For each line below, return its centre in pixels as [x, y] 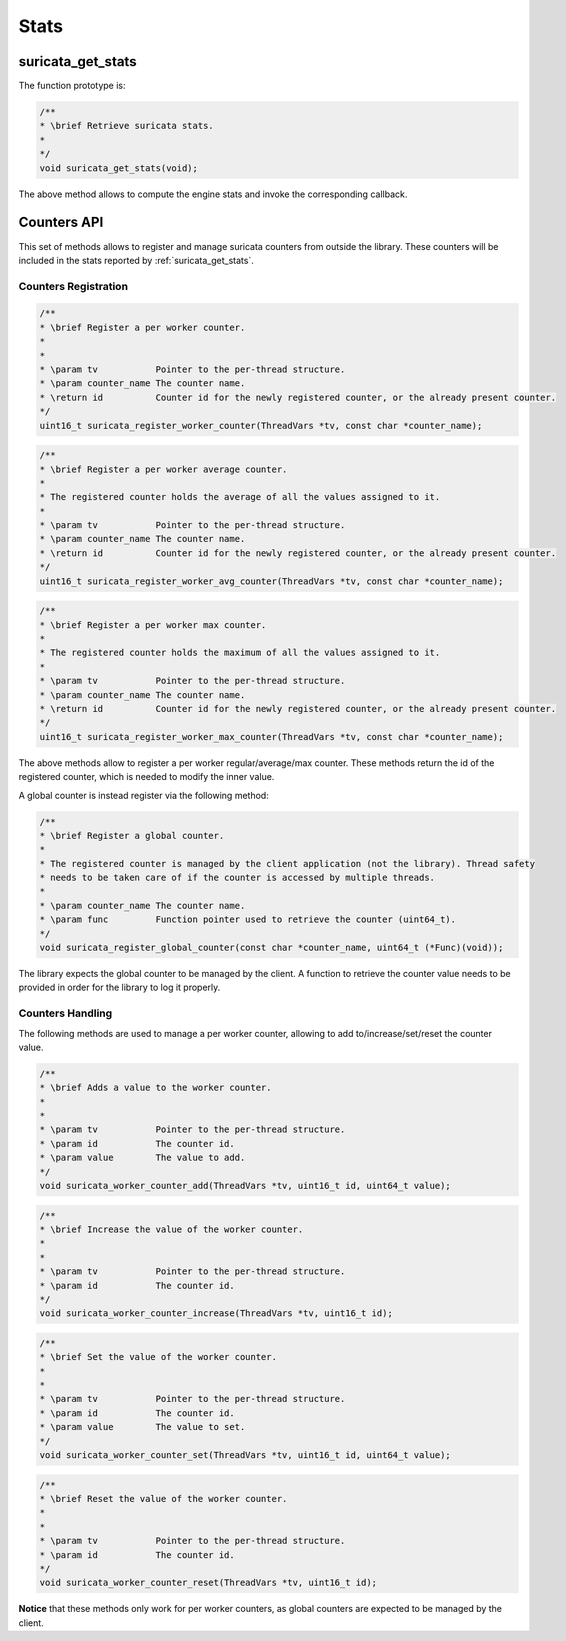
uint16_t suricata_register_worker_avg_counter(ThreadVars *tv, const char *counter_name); [271, 581]
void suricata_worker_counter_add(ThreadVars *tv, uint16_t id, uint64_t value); [245, 1186]
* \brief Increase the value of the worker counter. [171, 1229]
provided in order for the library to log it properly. [119, 987]
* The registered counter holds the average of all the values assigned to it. [240, 497]
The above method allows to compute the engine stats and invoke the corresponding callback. [213, 194]
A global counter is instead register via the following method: [143, 795]
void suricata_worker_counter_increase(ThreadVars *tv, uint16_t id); [216, 1313]
